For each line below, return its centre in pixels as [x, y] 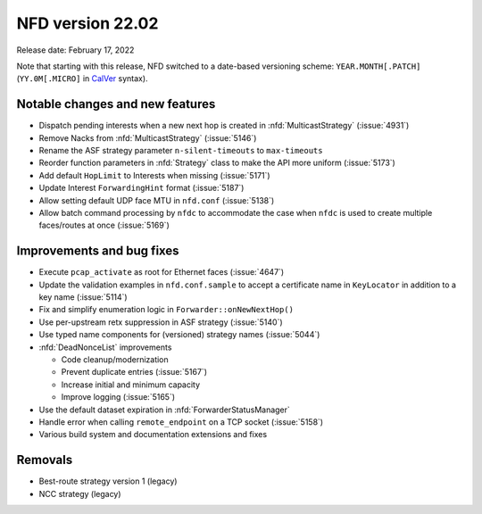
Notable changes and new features [116, 104]
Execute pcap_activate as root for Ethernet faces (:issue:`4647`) [162, 272]
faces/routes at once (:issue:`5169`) [104, 225]
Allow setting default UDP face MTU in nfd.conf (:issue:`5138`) [157, 200]
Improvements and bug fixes [98, 251]
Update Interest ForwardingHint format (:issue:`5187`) [141, 188]
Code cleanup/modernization [115, 360]
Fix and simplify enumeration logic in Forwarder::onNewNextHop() [166, 310]
